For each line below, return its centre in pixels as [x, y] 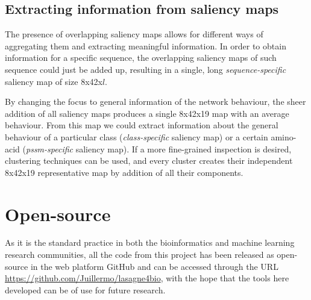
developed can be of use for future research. [85, 289]
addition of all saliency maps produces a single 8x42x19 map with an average [147, 113]
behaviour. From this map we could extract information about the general [142, 125]
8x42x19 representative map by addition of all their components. [124, 172]
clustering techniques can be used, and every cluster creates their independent [149, 161]
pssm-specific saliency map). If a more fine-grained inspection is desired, [159, 148]
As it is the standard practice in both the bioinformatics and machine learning [150, 242]
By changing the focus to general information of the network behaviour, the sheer [155, 102]
